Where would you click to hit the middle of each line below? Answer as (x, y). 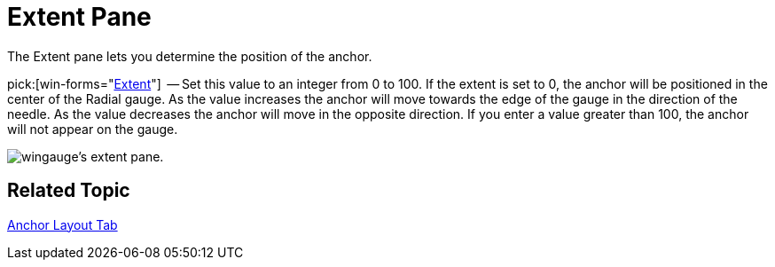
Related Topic (69, 191)
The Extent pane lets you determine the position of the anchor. (190, 56)
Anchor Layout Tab (63, 224)
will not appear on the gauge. (93, 129)
